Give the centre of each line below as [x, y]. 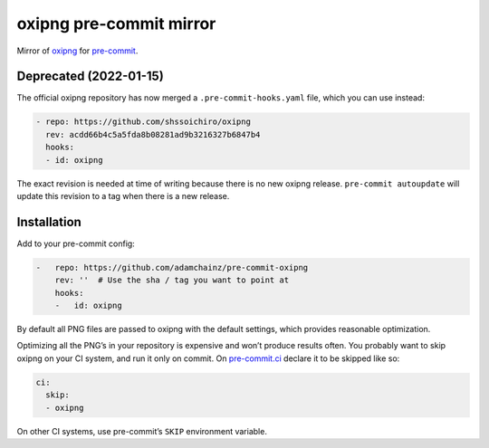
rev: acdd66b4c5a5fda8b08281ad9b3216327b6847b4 [153, 134]
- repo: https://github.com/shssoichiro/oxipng [143, 122]
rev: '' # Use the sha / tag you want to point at [172, 280]
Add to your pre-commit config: [76, 243]
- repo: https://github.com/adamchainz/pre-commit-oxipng [172, 267]
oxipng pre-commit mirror [116, 24]
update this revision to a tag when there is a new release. [123, 195]
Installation [49, 222]
